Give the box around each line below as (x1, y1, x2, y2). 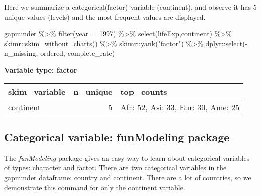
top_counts (120, 85, 167, 97)
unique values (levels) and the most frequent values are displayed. (4, 11, 206, 22)
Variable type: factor (4, 64, 77, 75)
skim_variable (8, 85, 66, 97)
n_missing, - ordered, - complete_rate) (4, 48, 115, 58)
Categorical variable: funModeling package (4, 129, 230, 144)
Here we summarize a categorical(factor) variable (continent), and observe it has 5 (4, 2, 257, 12)
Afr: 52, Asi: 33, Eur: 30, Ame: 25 (120, 101, 240, 113)
